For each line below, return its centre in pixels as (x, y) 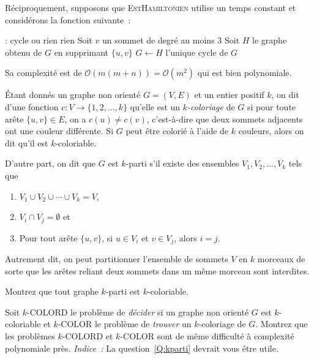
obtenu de (24, 52)
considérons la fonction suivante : (68, 19)
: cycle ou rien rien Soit (49, 40)
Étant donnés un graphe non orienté (73, 95)
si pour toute (271, 106)
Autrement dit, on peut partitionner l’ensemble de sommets (117, 259)
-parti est (123, 291)
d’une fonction (32, 106)
